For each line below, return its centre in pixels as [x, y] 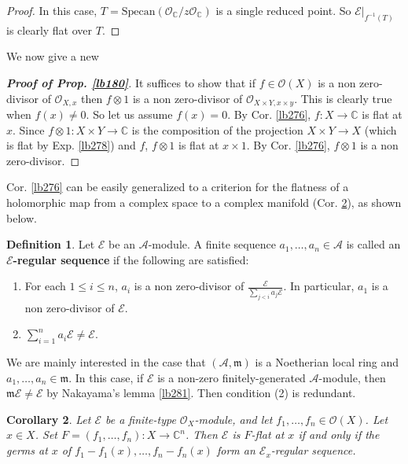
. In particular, [319, 286]
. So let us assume [129, 114]
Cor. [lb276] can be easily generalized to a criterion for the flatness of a [178, 187]
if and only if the [339, 435]
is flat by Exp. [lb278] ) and [71, 145]
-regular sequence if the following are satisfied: [131, 259]
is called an [373, 244]
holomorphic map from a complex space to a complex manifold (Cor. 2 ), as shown [204, 203]
